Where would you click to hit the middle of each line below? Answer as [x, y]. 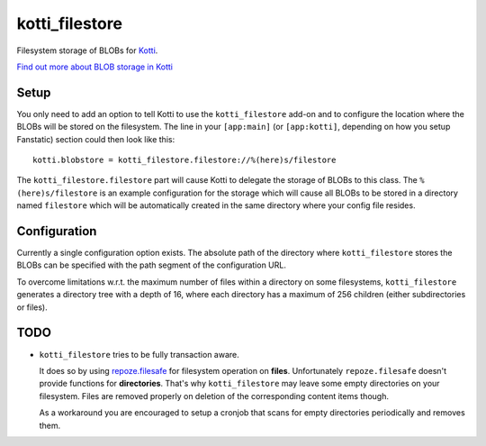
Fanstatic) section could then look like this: [96, 139]
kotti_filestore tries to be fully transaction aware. [139, 354]
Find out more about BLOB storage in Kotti [94, 67]
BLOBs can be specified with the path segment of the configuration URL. [152, 265]
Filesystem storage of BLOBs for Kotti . [87, 50]
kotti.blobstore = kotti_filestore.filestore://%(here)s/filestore [184, 160]
